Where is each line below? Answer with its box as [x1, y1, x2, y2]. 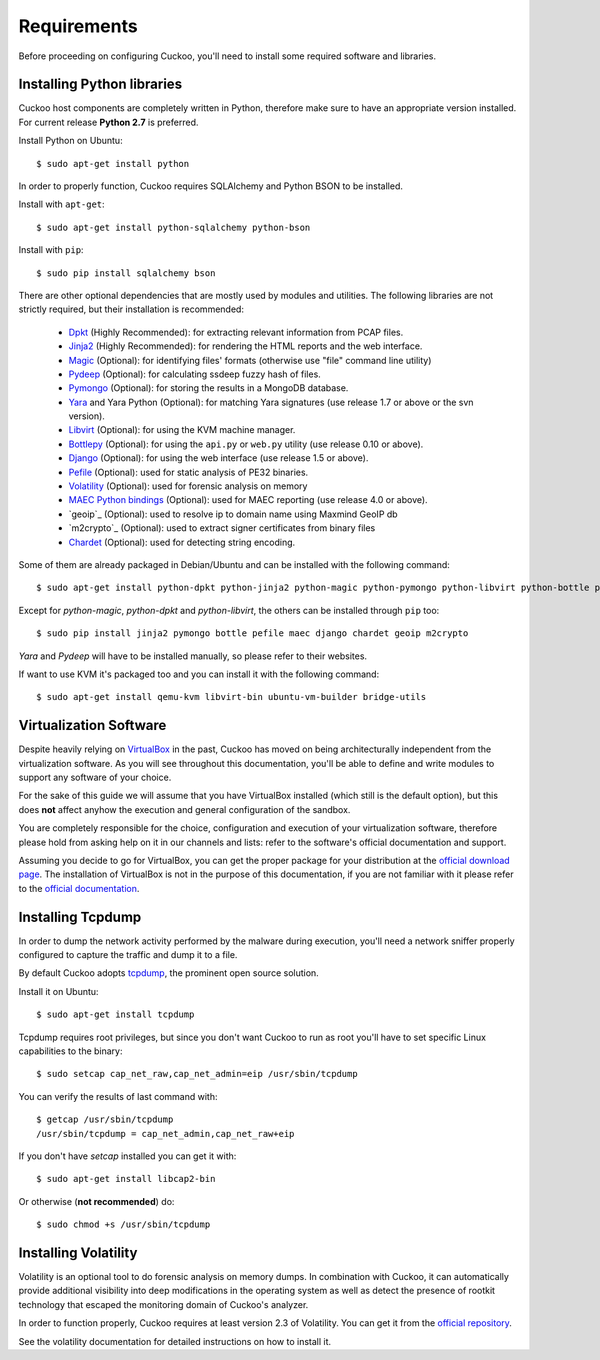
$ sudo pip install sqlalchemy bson [36, 267, 216, 279]
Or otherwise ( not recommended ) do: [18, 1195, 175, 1207]
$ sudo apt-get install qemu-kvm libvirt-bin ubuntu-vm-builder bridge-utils [36, 691, 427, 703]
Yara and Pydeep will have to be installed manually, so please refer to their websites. [18, 650, 368, 662]
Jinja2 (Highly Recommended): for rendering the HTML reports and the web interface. [68, 340, 423, 352]
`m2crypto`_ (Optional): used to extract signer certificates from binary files [68, 522, 376, 534]
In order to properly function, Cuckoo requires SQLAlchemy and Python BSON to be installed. [18, 180, 404, 192]
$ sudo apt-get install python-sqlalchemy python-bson [36, 221, 311, 233]
